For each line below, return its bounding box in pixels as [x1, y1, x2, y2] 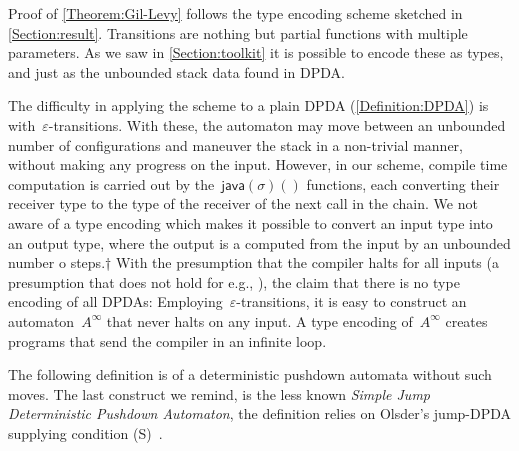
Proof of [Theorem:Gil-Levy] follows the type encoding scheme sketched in [8, 3, 463, 23]
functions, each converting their [306, 173, 500, 194]
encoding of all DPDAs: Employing [8, 291, 223, 312]
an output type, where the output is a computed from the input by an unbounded [8, 232, 511, 253]
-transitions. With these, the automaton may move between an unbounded [48, 114, 506, 135]
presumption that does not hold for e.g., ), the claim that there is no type [8, 271, 460, 292]
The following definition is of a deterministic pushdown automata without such [8, 364, 492, 385]
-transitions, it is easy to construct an [236, 291, 467, 312]
